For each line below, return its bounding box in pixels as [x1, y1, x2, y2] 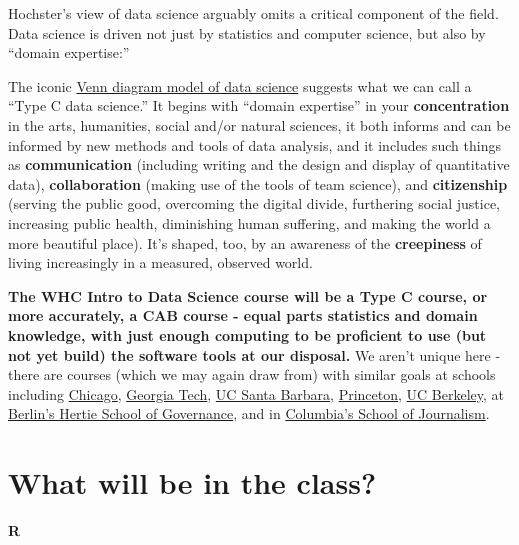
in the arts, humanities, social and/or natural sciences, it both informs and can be [8, 114, 511, 135]
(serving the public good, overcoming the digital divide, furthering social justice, [8, 193, 500, 214]
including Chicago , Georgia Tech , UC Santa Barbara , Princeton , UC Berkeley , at [8, 383, 505, 404]
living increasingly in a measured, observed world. [8, 252, 313, 273]
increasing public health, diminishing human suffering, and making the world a [8, 212, 491, 233]
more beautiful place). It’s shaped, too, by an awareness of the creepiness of [8, 232, 482, 253]
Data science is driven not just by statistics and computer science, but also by [8, 22, 486, 43]
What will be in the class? [8, 462, 377, 503]
